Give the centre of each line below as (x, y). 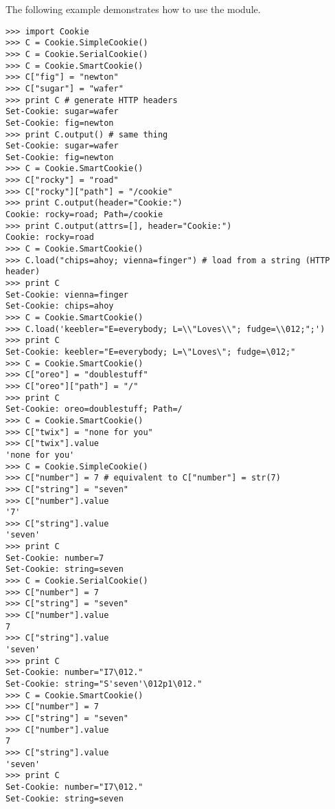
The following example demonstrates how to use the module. (133, 9)
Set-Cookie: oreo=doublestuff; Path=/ (94, 409)
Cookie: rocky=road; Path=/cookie (84, 215)
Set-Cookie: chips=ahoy (60, 306)
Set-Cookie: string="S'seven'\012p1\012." (104, 684)
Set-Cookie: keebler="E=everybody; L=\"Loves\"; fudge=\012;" (151, 352)
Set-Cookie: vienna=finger (67, 295)
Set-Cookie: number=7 (55, 558)
